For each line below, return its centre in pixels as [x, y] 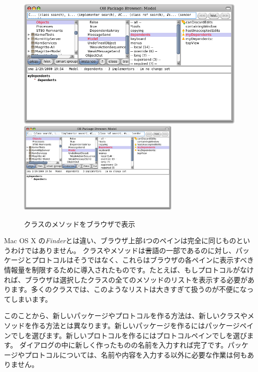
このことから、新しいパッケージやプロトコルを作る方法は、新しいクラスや [126, 316]
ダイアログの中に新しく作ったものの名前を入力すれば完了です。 [124, 345]
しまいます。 [31, 299]
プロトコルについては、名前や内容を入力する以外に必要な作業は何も [136, 354]
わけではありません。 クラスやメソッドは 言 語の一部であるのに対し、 [123, 250]
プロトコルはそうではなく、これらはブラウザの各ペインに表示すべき [143, 260]
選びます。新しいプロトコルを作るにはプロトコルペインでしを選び [139, 335]
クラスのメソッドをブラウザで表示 [80, 224]
